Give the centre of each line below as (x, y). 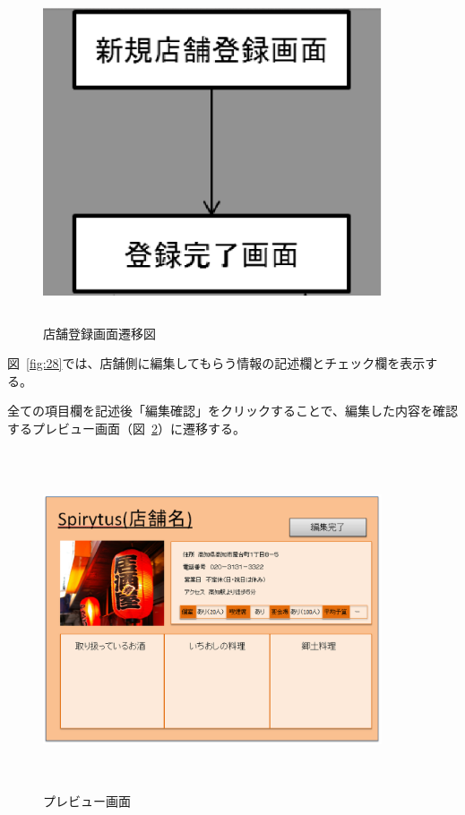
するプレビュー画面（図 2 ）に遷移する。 (126, 428)
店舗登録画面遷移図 (99, 333)
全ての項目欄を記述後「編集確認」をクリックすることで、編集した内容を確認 (233, 411)
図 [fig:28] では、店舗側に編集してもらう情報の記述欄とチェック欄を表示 (216, 363)
